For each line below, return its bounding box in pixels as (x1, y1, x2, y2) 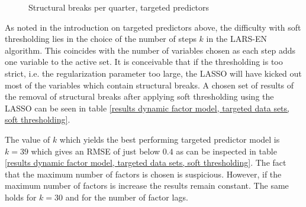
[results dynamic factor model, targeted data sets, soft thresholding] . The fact (5, 156, 286, 169)
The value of (5, 133, 50, 145)
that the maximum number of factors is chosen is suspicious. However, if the (5, 167, 282, 180)
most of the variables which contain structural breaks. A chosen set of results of (5, 78, 294, 91)
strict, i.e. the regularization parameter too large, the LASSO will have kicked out (5, 67, 302, 79)
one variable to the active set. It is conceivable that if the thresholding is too (5, 55, 283, 68)
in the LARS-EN (206, 32, 268, 45)
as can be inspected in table (176, 144, 277, 157)
